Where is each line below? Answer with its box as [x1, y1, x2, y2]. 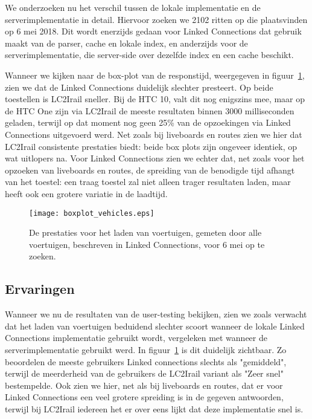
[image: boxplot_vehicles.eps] [29, 209, 154, 218]
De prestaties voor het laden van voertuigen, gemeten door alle [29, 226, 262, 239]
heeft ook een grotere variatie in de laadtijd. [5, 187, 168, 200]
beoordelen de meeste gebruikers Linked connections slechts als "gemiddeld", [5, 355, 287, 368]
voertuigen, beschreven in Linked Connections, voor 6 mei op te [29, 238, 265, 250]
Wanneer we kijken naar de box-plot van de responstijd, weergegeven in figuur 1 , [5, 68, 305, 81]
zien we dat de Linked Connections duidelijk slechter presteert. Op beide [5, 80, 273, 93]
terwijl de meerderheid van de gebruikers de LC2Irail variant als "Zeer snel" [5, 367, 284, 380]
